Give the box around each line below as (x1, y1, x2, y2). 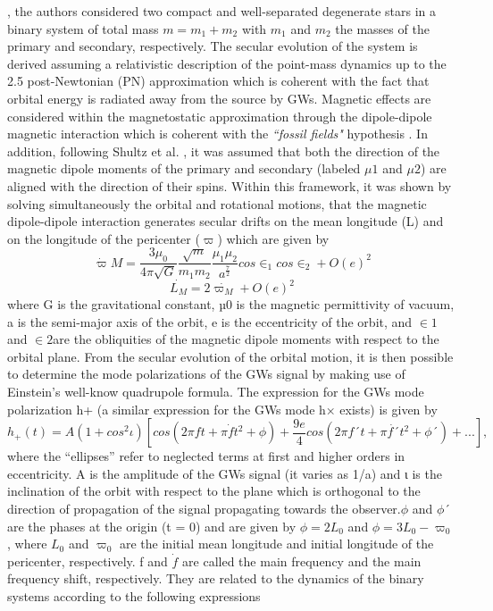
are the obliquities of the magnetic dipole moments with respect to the (53, 330, 439, 348)
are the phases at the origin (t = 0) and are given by (7, 516, 297, 535)
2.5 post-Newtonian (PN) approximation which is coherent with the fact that (7, 71, 430, 90)
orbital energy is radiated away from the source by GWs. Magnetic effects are (7, 88, 431, 107)
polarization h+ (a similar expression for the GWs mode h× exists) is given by (7, 399, 438, 418)
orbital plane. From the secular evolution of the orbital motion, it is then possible (7, 347, 454, 365)
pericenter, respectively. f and (7, 551, 168, 570)
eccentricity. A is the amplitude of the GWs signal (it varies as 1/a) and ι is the (7, 464, 442, 482)
